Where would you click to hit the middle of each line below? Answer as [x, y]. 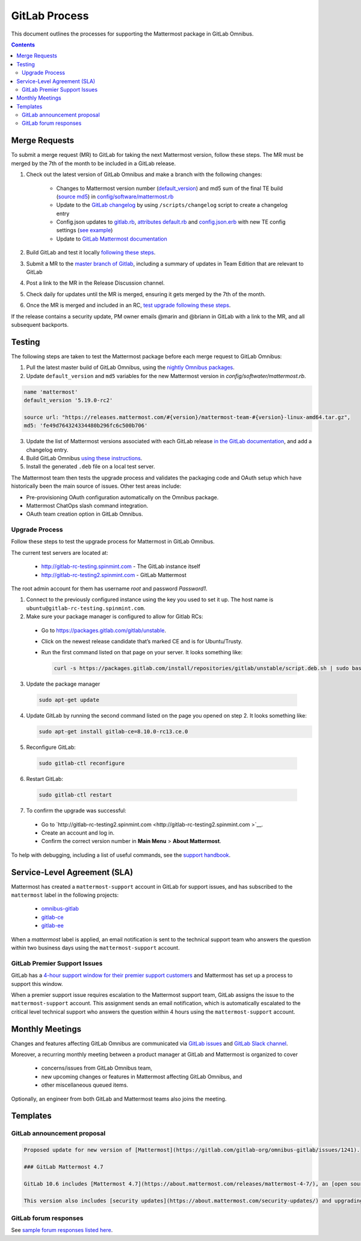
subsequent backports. [40, 325]
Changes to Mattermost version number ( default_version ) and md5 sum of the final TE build [169, 188]
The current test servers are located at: [60, 552]
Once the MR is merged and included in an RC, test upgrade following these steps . [128, 305]
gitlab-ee [53, 926]
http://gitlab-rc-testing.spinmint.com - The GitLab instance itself [121, 566]
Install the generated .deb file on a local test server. [91, 467]
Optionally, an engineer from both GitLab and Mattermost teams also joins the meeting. [119, 1099]
